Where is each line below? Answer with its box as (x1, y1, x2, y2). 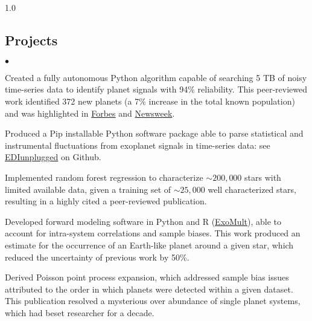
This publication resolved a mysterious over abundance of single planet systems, (5, 294, 301, 307)
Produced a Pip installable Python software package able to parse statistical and (5, 127, 304, 140)
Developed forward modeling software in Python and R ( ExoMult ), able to (5, 215, 281, 227)
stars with (244, 170, 281, 183)
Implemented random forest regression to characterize (5, 170, 203, 183)
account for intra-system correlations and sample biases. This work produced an (5, 227, 301, 239)
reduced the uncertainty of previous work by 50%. (5, 250, 189, 263)
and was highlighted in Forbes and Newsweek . (5, 106, 175, 119)
